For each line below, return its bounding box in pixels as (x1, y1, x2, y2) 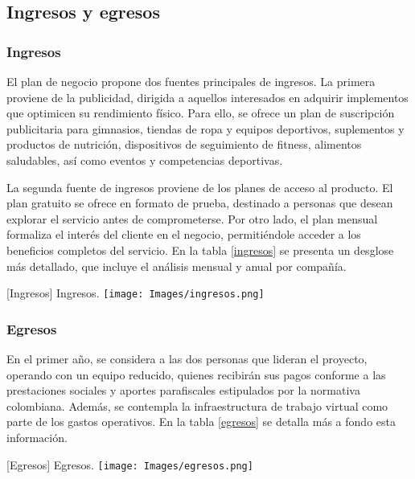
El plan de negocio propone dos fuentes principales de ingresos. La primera (6, 73, 376, 89)
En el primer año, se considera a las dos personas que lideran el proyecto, (6, 350, 368, 366)
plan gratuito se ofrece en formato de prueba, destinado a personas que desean (6, 194, 393, 211)
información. (6, 428, 68, 445)
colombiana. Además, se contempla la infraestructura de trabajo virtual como (6, 397, 388, 414)
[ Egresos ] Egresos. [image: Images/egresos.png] (6, 456, 253, 473)
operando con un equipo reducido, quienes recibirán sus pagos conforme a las (6, 366, 386, 383)
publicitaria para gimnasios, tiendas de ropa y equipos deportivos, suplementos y (6, 120, 405, 137)
